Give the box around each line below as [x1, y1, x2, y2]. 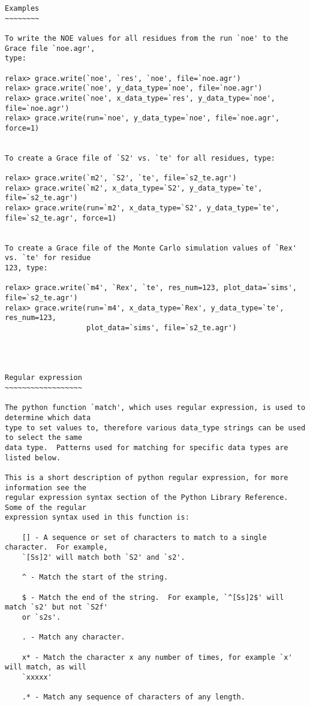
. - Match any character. [22, 633, 125, 642]
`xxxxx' [22, 672, 52, 681]
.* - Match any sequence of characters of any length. [22, 693, 245, 702]
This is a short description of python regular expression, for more [5, 473, 288, 482]
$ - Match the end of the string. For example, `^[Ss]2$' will [22, 593, 284, 602]
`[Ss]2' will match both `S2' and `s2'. [22, 553, 185, 562]
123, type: [5, 264, 48, 273]
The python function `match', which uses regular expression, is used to [5, 403, 306, 412]
